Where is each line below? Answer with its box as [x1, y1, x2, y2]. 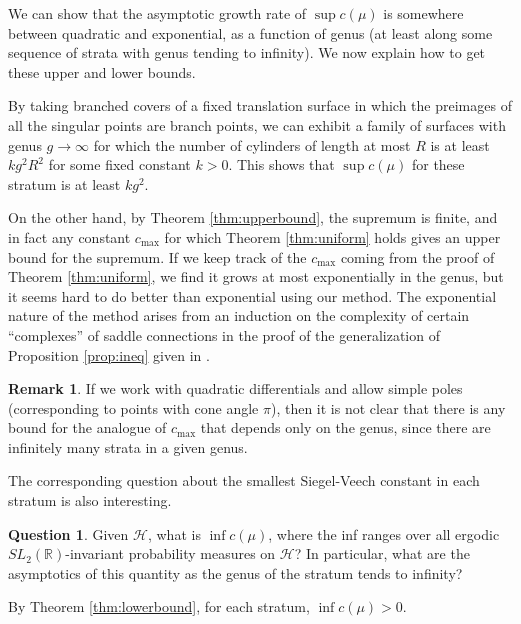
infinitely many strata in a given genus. [8, 436, 248, 457]
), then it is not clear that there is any [270, 397, 506, 418]
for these [411, 154, 465, 175]
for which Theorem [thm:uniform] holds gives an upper [164, 226, 501, 247]
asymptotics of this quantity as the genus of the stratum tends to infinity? [8, 562, 463, 583]
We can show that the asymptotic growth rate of [8, 3, 307, 23]
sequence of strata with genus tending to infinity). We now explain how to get [8, 42, 486, 63]
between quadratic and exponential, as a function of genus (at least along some [8, 22, 493, 43]
